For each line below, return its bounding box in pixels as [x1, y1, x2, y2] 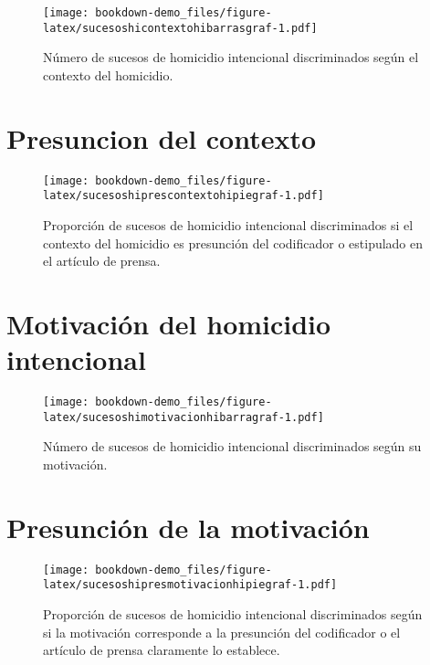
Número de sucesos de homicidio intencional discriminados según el [43, 47, 419, 67]
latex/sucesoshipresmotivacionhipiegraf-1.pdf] [43, 578, 338, 592]
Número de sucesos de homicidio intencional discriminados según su [43, 437, 422, 456]
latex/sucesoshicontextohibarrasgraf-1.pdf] [43, 21, 318, 35]
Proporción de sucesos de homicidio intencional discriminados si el [43, 215, 414, 234]
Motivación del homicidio [6, 304, 331, 342]
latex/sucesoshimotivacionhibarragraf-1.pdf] [43, 410, 324, 424]
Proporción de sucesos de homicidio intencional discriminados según [43, 604, 423, 623]
